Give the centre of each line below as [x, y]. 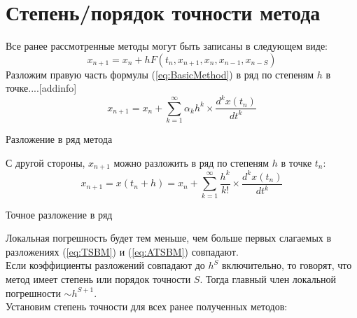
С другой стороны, [45, 162]
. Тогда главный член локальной [268, 278]
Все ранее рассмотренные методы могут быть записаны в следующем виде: [167, 46]
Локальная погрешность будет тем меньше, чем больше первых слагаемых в [169, 238]
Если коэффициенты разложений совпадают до [105, 265]
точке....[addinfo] [41, 88]
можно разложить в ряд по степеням [191, 162]
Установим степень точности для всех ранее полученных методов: [147, 306]
